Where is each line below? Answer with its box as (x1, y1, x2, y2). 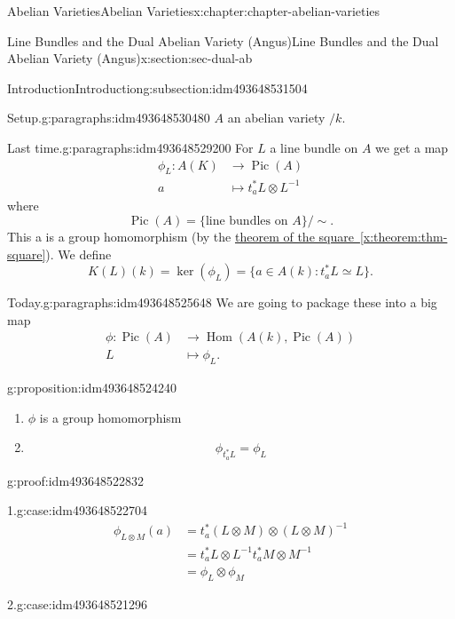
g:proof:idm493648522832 (7, 471, 145, 489)
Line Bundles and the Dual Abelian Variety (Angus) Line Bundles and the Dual (7, 31, 439, 50)
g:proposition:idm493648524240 (7, 378, 177, 397)
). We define (45, 244, 112, 263)
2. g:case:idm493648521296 (7, 594, 147, 613)
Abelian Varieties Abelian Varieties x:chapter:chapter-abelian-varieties (7, 2, 380, 20)
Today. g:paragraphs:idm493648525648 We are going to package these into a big (7, 293, 437, 312)
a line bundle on (270, 138, 358, 156)
